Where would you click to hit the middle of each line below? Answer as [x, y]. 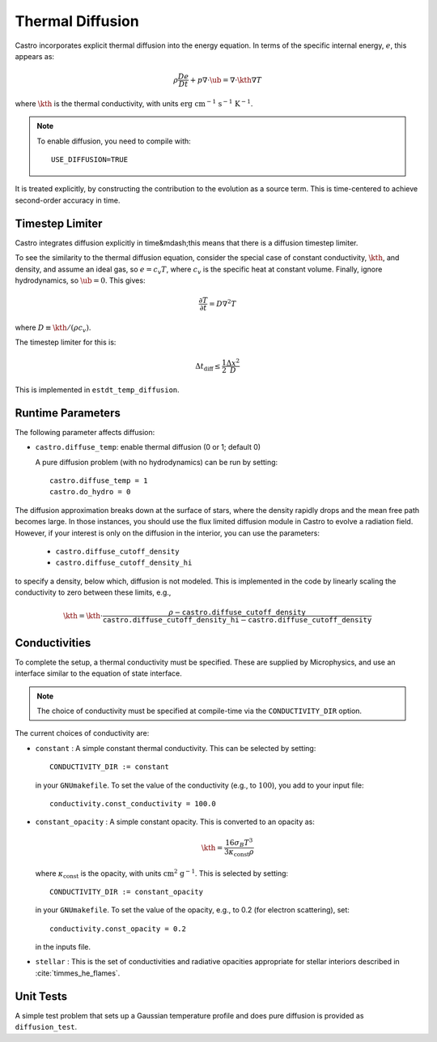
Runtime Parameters [68, 413]
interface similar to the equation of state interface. [98, 673]
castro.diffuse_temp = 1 [99, 481]
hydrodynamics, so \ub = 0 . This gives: [80, 280]
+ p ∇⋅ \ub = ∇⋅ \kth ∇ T [226, 80]
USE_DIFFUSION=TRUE [90, 160]
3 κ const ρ [239, 852]
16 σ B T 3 [239, 843]
